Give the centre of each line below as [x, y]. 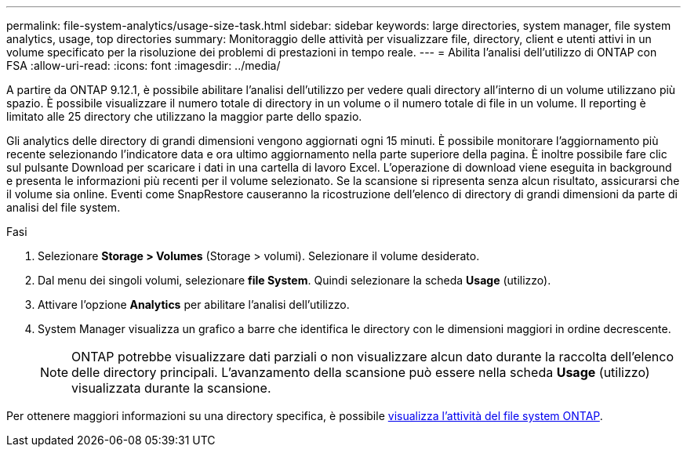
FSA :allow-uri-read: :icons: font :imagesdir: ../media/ [144, 65]
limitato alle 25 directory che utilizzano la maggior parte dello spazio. [184, 116]
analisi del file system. [64, 207]
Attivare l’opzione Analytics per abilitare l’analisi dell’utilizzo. [194, 304]
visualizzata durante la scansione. [171, 388]
